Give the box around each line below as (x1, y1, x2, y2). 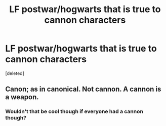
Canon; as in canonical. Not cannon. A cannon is (5, 85, 161, 94)
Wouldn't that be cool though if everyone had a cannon (5, 108, 143, 115)
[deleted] (5, 70, 24, 76)
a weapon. (5, 93, 39, 102)
